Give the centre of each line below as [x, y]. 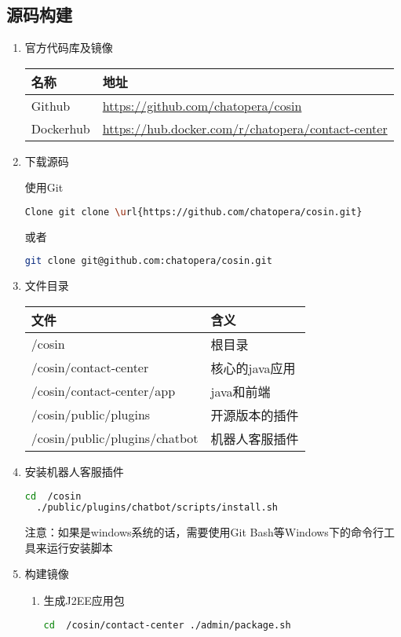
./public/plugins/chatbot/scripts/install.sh [157, 508]
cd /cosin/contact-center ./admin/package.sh [167, 625]
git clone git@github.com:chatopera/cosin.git [148, 261]
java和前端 [241, 391]
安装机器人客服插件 [74, 471]
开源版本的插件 [255, 415]
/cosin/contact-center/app [103, 391]
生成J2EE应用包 [84, 600]
